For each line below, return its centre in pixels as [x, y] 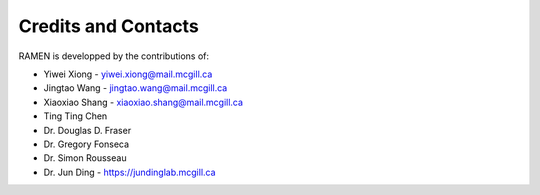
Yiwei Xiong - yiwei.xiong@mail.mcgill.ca [128, 74]
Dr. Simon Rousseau [85, 158]
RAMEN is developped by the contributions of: [114, 56]
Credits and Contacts [108, 26]
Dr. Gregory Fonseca [86, 144]
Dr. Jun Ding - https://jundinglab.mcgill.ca [129, 172]
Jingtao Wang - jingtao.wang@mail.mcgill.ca [135, 88]
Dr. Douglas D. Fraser [87, 130]
